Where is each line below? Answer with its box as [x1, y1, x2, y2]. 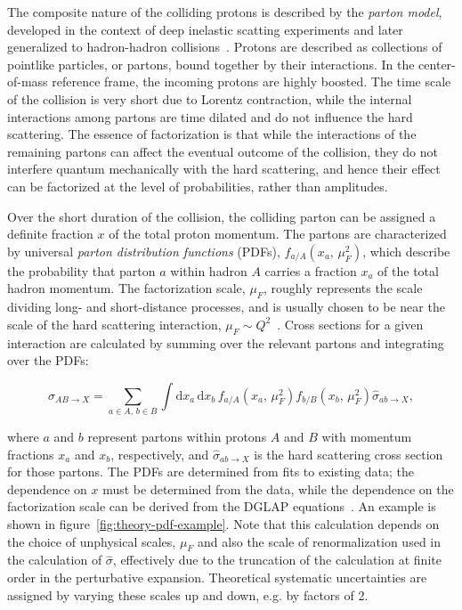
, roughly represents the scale [263, 279, 423, 297]
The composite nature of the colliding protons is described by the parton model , [7, 3, 442, 20]
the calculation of [7, 550, 102, 569]
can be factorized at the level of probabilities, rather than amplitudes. [7, 176, 388, 195]
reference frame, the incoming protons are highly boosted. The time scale [52, 72, 451, 91]
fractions [7, 444, 54, 463]
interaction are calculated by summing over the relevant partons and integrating [7, 333, 444, 352]
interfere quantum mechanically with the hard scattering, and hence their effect [7, 159, 441, 178]
